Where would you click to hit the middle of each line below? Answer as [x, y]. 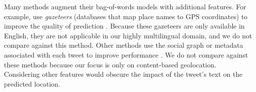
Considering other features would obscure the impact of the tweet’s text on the [123, 74]
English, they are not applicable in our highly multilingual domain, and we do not [128, 35]
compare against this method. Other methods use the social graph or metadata [124, 45]
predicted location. [32, 83]
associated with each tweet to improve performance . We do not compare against [126, 54]
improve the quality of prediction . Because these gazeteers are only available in [124, 26]
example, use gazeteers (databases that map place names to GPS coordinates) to [126, 16]
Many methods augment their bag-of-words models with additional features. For [125, 6]
